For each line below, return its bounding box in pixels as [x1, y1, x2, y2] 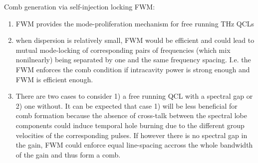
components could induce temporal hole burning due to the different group [15, 120, 245, 130]
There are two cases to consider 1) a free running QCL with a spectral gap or [15, 91, 253, 101]
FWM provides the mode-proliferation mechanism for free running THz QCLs [15, 18, 255, 28]
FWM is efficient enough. [15, 74, 93, 84]
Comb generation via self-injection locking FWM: [4, 1, 155, 11]
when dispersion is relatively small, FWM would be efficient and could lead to [15, 35, 255, 45]
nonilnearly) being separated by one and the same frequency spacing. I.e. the [15, 54, 251, 65]
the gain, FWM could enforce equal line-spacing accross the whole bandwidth [15, 140, 253, 150]
